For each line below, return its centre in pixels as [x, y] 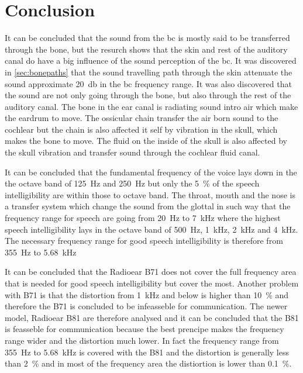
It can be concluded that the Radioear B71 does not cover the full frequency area [151, 272]
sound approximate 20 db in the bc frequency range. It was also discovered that [148, 83]
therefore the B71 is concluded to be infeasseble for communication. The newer [146, 306]
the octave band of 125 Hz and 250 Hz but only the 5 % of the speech [132, 183]
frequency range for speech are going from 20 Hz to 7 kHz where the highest [143, 218]
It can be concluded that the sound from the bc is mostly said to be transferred [147, 38]
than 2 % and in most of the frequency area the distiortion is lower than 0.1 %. [148, 363]
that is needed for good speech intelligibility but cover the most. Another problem [152, 283]
